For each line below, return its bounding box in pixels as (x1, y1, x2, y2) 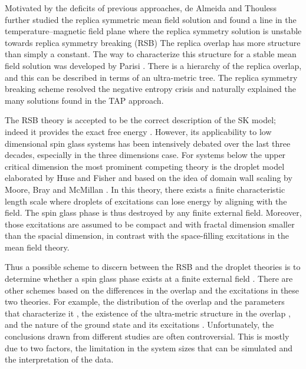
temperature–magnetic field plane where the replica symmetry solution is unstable (5, 25, 302, 37)
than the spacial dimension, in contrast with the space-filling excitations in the (5, 229, 289, 242)
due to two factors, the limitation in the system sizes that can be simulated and (5, 341, 293, 354)
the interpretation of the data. (5, 353, 114, 365)
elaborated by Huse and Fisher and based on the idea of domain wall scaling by (5, 172, 292, 184)
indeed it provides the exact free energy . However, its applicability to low (5, 125, 272, 137)
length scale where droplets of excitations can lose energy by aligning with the (5, 195, 287, 207)
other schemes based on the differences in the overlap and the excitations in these (5, 284, 300, 296)
